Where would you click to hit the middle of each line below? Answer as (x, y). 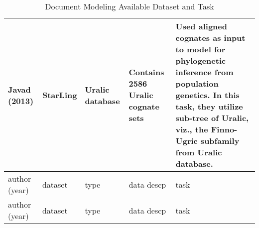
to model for (200, 49)
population (197, 83)
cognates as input (210, 38)
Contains (146, 72)
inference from (204, 72)
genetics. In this (207, 95)
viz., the (192, 129)
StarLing (60, 95)
